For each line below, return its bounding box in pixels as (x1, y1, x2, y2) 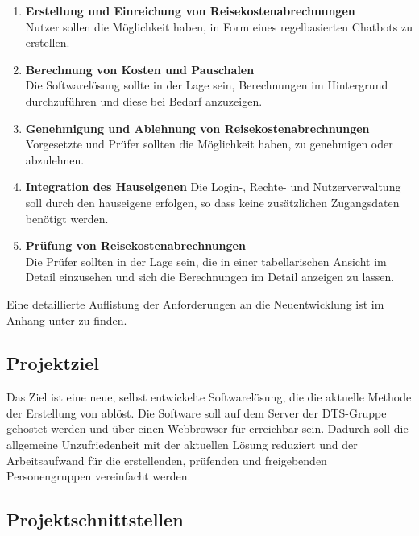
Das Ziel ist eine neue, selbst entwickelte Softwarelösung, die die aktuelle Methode (6, 388, 412, 405)
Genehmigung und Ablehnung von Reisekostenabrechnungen (25, 119, 370, 136)
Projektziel (6, 351, 99, 376)
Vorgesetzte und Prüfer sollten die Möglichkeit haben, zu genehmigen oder (25, 135, 393, 152)
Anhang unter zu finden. (6, 311, 127, 328)
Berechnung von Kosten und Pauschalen (25, 60, 255, 77)
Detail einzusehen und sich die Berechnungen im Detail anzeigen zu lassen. (25, 268, 395, 285)
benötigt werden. (25, 210, 109, 226)
